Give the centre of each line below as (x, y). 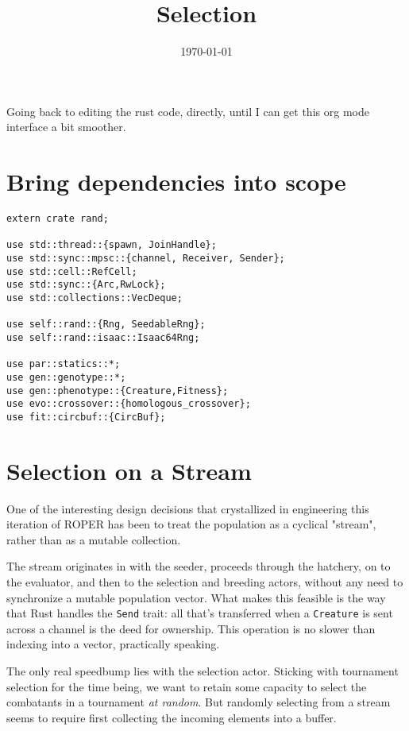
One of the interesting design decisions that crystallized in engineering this (188, 508)
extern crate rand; (58, 219)
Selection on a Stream (129, 470)
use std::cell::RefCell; (72, 271)
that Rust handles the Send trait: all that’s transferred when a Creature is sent (200, 613)
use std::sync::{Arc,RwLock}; (86, 285)
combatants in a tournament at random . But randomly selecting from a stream (199, 702)
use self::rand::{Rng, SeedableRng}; (106, 325)
